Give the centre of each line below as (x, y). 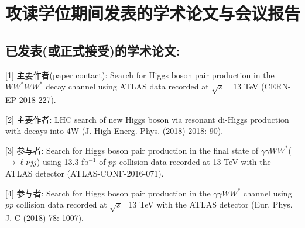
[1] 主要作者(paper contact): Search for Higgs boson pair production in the (140, 75)
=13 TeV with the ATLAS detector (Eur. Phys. (207, 204)
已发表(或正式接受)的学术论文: (93, 50)
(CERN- (276, 86)
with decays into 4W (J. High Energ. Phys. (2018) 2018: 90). (114, 131)
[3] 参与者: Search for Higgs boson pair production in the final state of (132, 150)
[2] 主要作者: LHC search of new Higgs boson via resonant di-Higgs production (147, 119)
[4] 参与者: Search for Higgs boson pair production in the (108, 193)
